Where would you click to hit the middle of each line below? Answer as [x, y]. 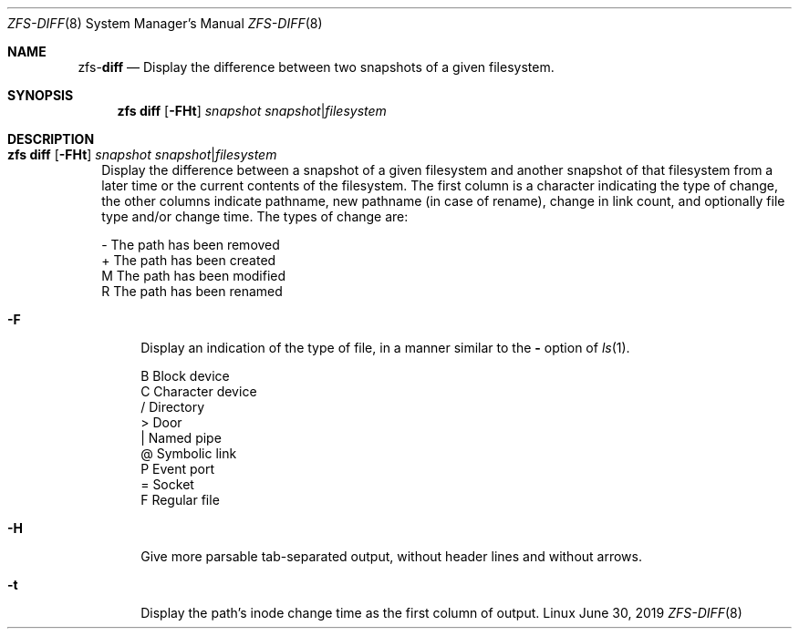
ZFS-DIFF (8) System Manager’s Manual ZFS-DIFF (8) [165, 23]
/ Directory [173, 407]
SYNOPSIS [41, 95]
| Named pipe [181, 438]
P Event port [178, 469]
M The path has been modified [194, 276]
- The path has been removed [191, 245]
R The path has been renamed [192, 291]
